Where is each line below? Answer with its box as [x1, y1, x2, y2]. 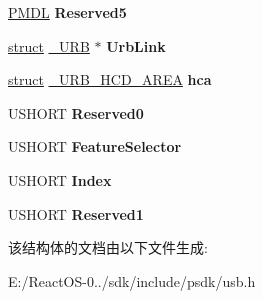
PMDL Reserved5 [8, 2, 127, 22]
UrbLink [106, 35, 166, 56]
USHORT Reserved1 [8, 203, 144, 224]
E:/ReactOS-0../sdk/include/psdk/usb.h [8, 270, 256, 291]
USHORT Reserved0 [8, 102, 144, 123]
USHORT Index [8, 169, 112, 190]
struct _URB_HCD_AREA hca [8, 69, 212, 90]
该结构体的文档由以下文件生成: [8, 237, 208, 258]
